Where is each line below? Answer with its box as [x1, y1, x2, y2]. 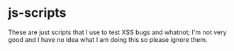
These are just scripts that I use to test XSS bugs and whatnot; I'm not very [8, 28, 227, 36]
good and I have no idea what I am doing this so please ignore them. [8, 35, 208, 43]
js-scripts [8, 5, 67, 21]
